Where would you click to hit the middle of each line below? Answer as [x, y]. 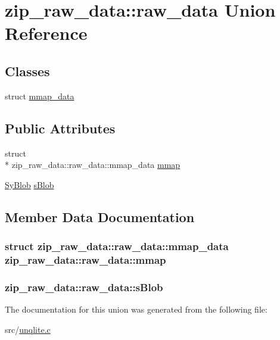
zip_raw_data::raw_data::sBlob [84, 287]
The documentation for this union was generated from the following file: [136, 309]
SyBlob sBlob [29, 184]
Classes [27, 71]
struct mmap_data [40, 96]
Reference [46, 33]
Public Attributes [60, 128]
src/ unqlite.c [28, 329]
